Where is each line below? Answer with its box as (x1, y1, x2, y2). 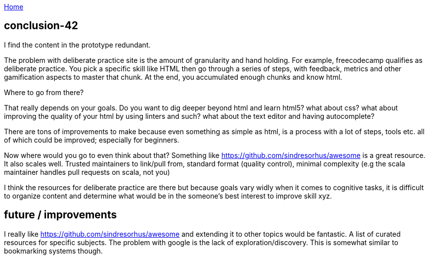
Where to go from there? (4, 88, 84, 97)
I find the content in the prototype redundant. (4, 40, 151, 49)
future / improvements (4, 208, 117, 221)
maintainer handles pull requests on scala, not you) (4, 167, 170, 176)
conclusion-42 (4, 19, 79, 32)
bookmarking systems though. (4, 246, 103, 255)
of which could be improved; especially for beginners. (4, 135, 179, 144)
